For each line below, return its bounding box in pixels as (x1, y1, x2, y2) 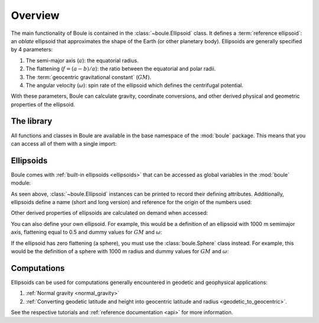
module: (11, 179, 31, 186)
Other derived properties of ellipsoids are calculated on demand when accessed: (11, 209, 208, 217)
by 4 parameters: (11, 46, 53, 53)
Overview (11, 9, 60, 22)
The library (11, 116, 53, 127)
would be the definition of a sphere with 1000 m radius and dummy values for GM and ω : (11, 248, 229, 254)
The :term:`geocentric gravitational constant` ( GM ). (25, 73, 152, 80)
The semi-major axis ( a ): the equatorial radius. (25, 57, 139, 64)
